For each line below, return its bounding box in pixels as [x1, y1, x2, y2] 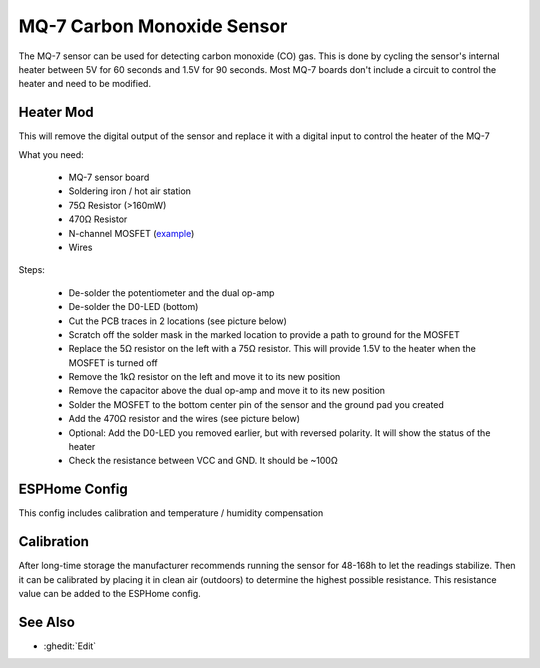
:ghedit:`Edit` [43, 640, 97, 652]
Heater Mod [18, 104, 94, 121]
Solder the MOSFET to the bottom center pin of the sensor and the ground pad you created [68, 398, 445, 410]
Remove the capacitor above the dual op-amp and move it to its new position [68, 385, 385, 397]
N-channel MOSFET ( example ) [68, 227, 195, 239]
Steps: [18, 264, 45, 276]
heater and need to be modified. [18, 78, 152, 90]
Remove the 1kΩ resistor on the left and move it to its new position [68, 371, 341, 383]
